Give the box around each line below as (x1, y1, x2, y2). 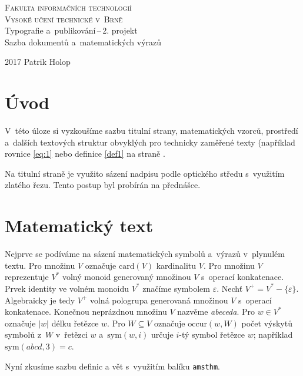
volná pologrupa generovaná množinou (89, 293, 228, 306)
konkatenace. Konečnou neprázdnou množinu (5, 305, 167, 318)
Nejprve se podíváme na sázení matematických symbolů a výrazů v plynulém (5, 248, 285, 260)
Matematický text (5, 213, 154, 238)
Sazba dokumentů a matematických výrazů (5, 35, 162, 48)
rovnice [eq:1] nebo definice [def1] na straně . (5, 147, 165, 160)
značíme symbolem (142, 282, 210, 294)
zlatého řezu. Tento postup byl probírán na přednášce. (5, 179, 201, 191)
